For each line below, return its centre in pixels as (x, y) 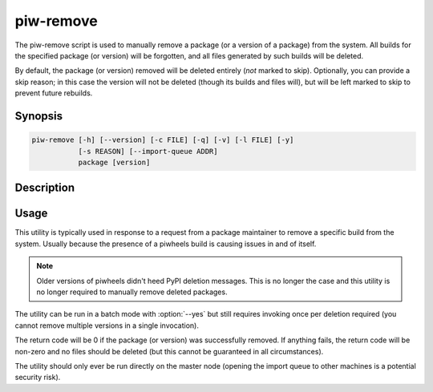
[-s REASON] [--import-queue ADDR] (148, 151)
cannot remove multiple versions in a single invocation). (107, 325)
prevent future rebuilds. (54, 93)
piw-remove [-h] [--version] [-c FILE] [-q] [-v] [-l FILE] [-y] (163, 140)
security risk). (38, 378)
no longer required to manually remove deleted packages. (132, 292)
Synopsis (39, 116)
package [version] (114, 162)
